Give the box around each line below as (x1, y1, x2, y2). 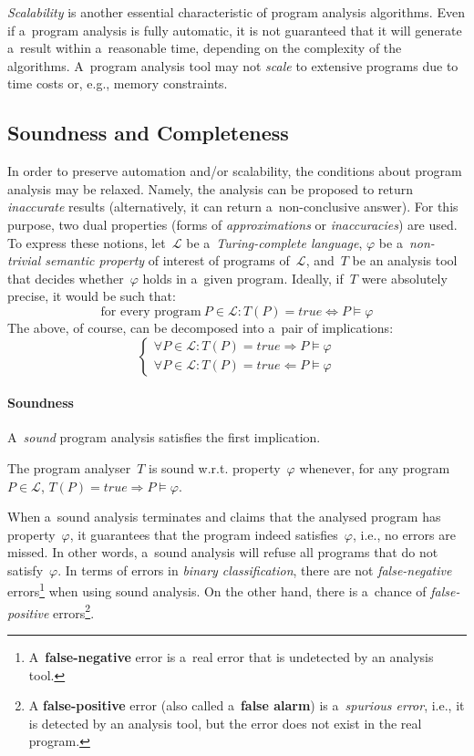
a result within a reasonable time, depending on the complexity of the (7, 38, 402, 57)
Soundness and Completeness (7, 119, 289, 147)
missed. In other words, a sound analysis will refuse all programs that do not (7, 543, 438, 562)
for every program (100, 305, 201, 318)
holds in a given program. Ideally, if (142, 268, 344, 287)
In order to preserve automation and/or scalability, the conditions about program (7, 161, 462, 181)
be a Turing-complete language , (186, 233, 363, 252)
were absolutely (361, 268, 448, 287)
